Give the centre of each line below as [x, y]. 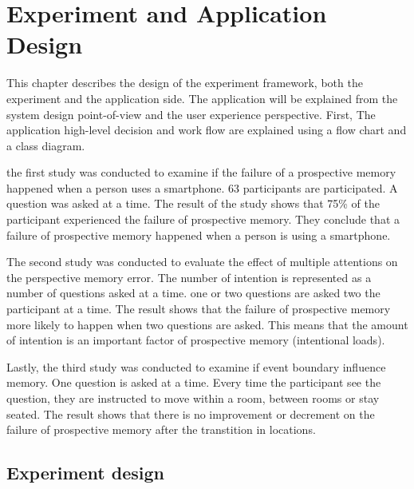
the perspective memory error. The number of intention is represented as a [189, 277]
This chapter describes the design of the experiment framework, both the [185, 83]
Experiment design [86, 473]
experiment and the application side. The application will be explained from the [202, 98]
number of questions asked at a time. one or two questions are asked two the [193, 293]
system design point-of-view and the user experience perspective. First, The [191, 114]
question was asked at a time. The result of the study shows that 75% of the [193, 203]
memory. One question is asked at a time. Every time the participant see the [194, 382]
